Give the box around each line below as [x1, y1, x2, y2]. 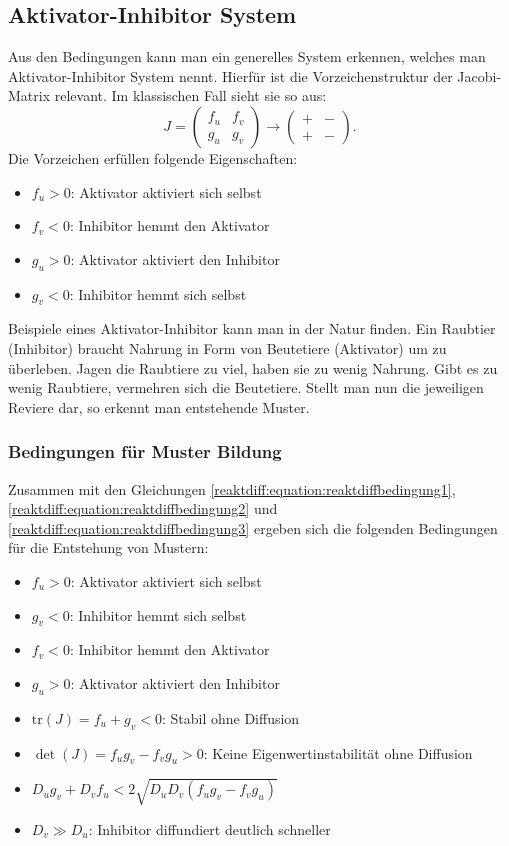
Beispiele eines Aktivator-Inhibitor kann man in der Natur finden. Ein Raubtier [8, 318, 496, 339]
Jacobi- [457, 65, 502, 86]
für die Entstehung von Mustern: [8, 537, 209, 558]
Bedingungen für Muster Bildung [8, 439, 282, 464]
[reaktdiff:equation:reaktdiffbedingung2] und [8, 498, 278, 519]
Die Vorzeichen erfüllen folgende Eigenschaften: [8, 147, 298, 168]
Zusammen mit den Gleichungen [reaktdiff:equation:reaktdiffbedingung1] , [8, 478, 456, 499]
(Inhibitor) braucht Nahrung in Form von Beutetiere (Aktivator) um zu [8, 337, 447, 358]
